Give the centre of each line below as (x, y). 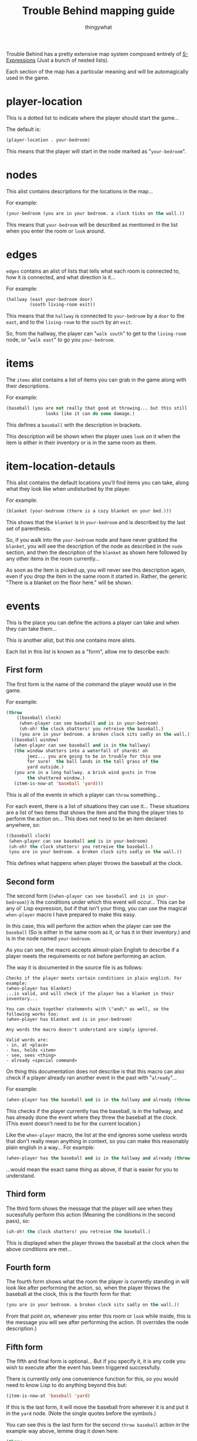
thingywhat (98, 27)
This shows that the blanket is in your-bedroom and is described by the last (96, 522)
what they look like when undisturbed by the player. (68, 488)
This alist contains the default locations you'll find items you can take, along (98, 482)
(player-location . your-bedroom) (48, 140)
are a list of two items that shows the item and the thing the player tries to (95, 812)
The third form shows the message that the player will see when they (89, 1208)
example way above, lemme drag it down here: (62, 1431)
